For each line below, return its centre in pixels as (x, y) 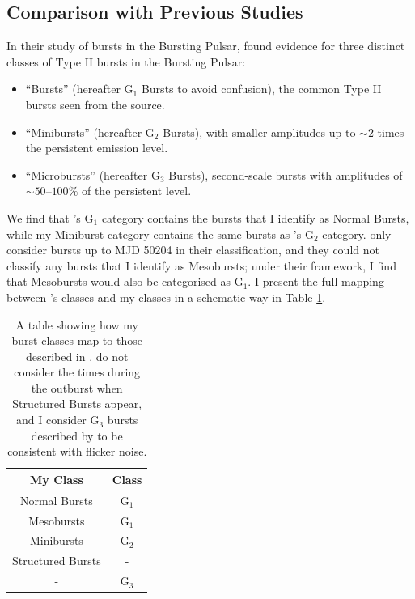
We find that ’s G (50, 217)
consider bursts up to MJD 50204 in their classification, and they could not (193, 250)
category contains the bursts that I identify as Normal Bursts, (255, 217)
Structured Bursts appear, (77, 404)
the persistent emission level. (97, 148)
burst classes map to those (77, 340)
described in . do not (77, 356)
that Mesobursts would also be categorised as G (125, 281)
